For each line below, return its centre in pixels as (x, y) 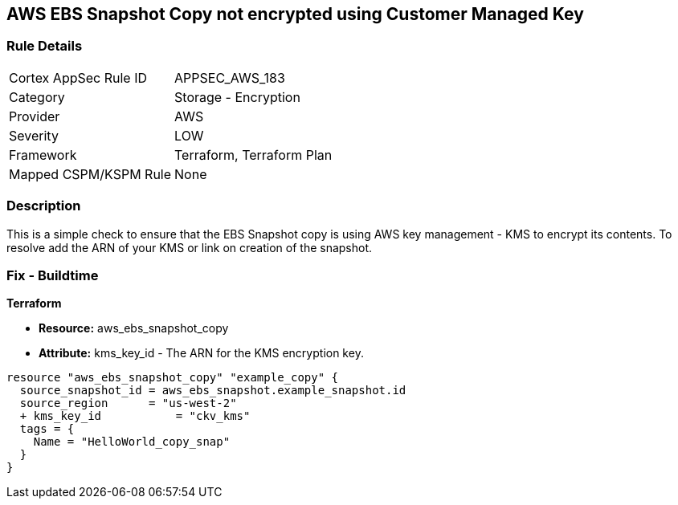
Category (37, 97)
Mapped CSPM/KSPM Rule (90, 174)
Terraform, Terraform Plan (253, 155)
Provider (35, 116)
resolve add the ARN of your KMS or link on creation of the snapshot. (190, 247)
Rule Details (45, 46)
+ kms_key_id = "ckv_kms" (135, 416)
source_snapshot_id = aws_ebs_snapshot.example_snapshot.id (213, 391)
